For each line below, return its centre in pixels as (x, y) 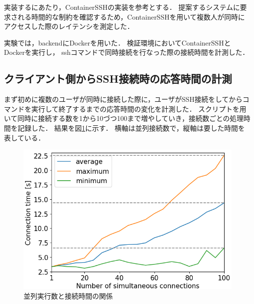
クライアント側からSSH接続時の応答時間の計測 (118, 79)
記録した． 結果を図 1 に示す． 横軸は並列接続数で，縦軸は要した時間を (131, 128)
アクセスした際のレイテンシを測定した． (69, 26)
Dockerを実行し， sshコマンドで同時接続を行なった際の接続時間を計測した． (127, 52)
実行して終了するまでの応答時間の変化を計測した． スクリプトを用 (139, 108)
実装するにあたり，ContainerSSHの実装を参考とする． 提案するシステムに (122, 7)
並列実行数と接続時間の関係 (68, 295)
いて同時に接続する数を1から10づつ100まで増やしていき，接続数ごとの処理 (124, 118)
